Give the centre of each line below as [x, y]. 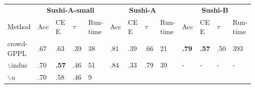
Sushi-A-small [71, 9]
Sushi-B [215, 9]
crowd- [17, 44]
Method [19, 26]
